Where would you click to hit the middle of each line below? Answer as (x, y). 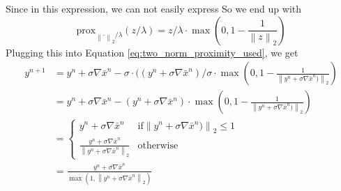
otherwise (158, 145)
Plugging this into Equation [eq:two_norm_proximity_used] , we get (152, 52)
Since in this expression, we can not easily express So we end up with (154, 8)
